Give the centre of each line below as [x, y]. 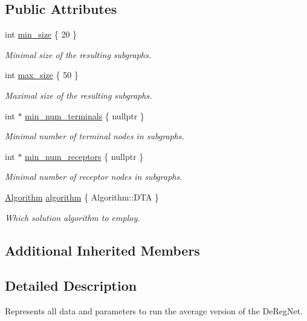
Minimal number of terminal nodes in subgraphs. [95, 136]
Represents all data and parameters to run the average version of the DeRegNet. [154, 311]
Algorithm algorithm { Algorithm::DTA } [82, 197]
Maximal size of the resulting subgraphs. [79, 95]
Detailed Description [71, 286]
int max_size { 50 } [42, 75]
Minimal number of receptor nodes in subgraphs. [94, 177]
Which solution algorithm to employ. [73, 217]
